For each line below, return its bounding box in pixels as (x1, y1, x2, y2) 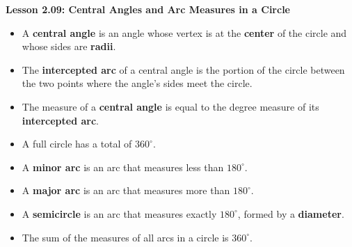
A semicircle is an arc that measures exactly (22, 206, 217, 221)
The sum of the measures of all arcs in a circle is (22, 230, 229, 244)
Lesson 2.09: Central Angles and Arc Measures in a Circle (6, 2, 290, 16)
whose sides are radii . (22, 39, 116, 54)
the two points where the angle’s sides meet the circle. (22, 76, 253, 90)
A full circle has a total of (22, 136, 132, 151)
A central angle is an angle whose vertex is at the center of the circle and (22, 25, 347, 40)
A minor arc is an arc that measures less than (22, 159, 224, 174)
